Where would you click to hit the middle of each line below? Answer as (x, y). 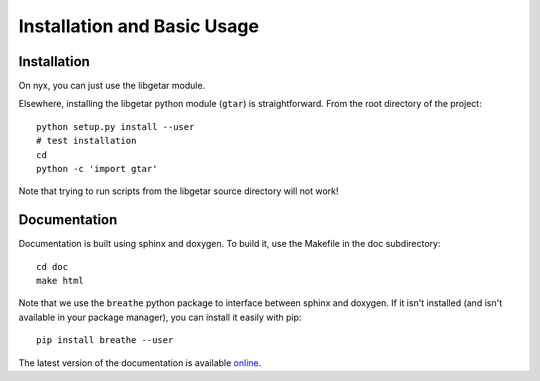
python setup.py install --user (115, 126)
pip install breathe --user (105, 340)
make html (60, 281)
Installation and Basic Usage (139, 26)
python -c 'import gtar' (97, 169)
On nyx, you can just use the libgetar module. (112, 86)
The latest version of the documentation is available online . (140, 362)
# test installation (86, 141)
